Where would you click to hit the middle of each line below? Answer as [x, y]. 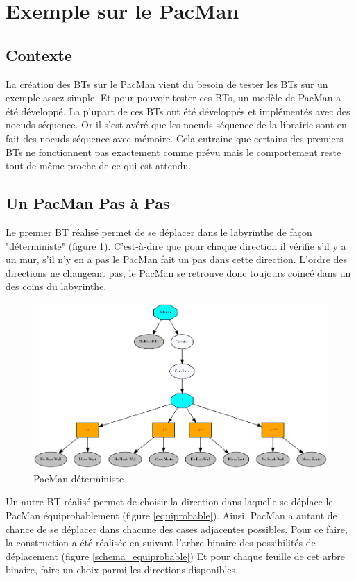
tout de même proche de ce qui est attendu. [99, 166]
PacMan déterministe [79, 478]
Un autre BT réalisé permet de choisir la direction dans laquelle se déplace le [169, 502]
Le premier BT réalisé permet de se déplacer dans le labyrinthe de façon [159, 231]
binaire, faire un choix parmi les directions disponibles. [122, 570]
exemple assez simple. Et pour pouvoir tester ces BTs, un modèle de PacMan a [173, 98]
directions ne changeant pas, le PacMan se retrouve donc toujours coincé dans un [178, 272]
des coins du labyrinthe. [56, 286]
